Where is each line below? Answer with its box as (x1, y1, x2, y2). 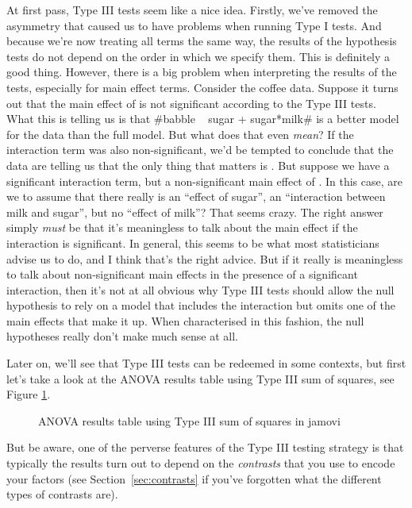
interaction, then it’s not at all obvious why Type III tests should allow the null (6, 281, 395, 298)
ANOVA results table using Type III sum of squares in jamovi (38, 412, 341, 429)
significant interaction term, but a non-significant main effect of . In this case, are (6, 172, 402, 189)
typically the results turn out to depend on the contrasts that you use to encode (6, 455, 395, 471)
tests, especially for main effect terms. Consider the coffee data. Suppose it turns (6, 79, 399, 95)
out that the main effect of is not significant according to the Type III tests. (6, 94, 376, 111)
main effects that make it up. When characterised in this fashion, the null (6, 312, 364, 329)
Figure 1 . (6, 386, 51, 402)
